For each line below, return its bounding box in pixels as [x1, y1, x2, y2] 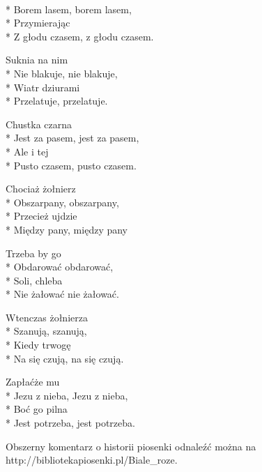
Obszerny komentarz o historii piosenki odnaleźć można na [6, 439, 256, 453]
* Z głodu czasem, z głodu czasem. [6, 29, 154, 43]
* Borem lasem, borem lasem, [6, 1, 132, 16]
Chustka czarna [6, 116, 72, 131]
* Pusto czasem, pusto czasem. [6, 158, 137, 172]
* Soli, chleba [6, 273, 63, 287]
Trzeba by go [6, 245, 61, 260]
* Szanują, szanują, [6, 323, 87, 338]
